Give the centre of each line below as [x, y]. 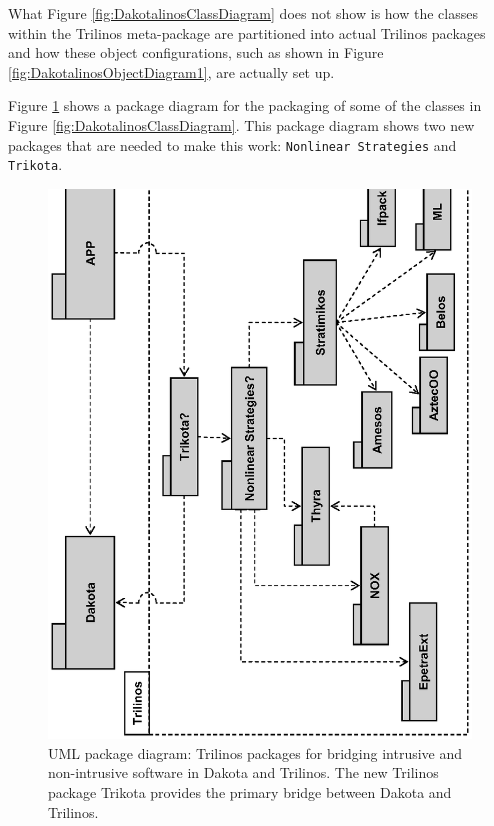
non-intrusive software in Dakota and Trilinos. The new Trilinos [243, 772]
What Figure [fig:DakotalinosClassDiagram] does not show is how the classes [243, 13]
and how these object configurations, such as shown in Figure [196, 52]
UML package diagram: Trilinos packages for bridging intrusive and [255, 752]
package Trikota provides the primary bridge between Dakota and [250, 791]
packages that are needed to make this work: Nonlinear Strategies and [232, 144]
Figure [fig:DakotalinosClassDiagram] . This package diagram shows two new [241, 124]
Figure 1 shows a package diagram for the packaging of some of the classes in [245, 105]
